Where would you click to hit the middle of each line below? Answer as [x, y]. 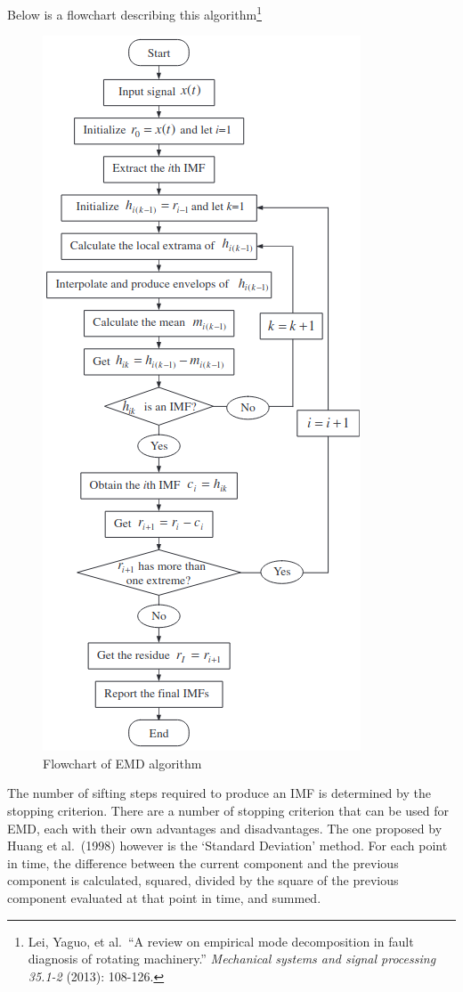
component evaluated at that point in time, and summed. [164, 898]
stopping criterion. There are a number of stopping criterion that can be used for [228, 811]
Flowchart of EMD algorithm [122, 763]
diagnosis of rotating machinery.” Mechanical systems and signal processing [232, 959]
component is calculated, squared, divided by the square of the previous [203, 880]
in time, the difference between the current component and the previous [203, 862]
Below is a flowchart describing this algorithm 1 [134, 13]
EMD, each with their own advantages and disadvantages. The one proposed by [225, 828]
